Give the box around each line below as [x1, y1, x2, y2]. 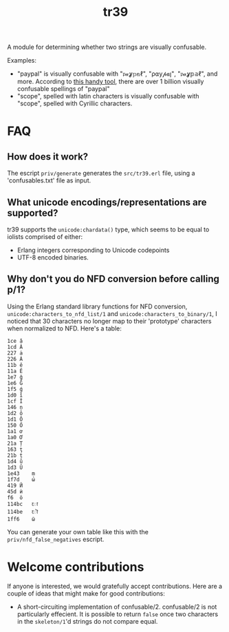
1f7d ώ [7, 476, 36, 483]
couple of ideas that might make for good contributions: [7, 589, 165, 598]
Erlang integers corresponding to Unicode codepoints [17, 246, 170, 254]
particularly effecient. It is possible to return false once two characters [17, 610, 219, 618]
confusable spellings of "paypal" [17, 85, 110, 93]
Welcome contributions [7, 559, 144, 575]
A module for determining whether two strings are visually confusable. [7, 43, 207, 52]
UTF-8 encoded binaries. [17, 253, 89, 262]
